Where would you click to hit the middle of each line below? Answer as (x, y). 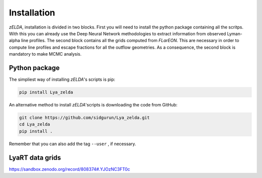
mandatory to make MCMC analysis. (45, 54)
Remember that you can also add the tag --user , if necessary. (73, 144)
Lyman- (235, 33)
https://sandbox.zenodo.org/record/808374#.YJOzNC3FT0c (70, 169)
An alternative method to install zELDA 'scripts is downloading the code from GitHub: (93, 104)
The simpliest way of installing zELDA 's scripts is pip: (62, 79)
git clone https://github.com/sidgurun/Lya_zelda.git (84, 118)
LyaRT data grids (35, 157)
